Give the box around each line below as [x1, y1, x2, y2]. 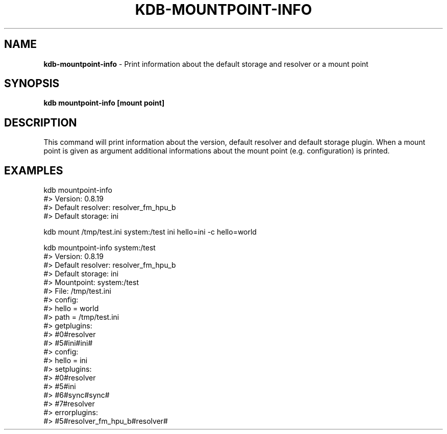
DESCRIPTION [4, 116, 77, 129]
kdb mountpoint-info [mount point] [43, 98, 165, 108]
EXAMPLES [4, 164, 63, 177]
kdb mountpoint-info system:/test [43, 243, 156, 252]
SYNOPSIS [4, 77, 60, 90]
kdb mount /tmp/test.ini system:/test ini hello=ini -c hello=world [43, 227, 257, 237]
